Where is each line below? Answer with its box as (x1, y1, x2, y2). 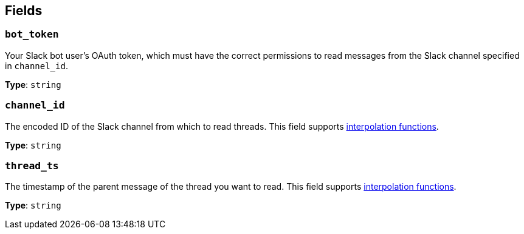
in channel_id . (5, 60, 68, 71)
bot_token (5, 28, 59, 41)
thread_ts (5, 159, 59, 172)
